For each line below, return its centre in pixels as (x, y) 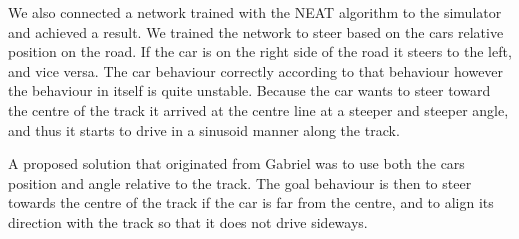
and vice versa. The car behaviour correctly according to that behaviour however (256, 70)
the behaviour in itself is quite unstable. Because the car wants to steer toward (249, 90)
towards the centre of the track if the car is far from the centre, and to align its (251, 202)
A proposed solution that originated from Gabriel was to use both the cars (236, 163)
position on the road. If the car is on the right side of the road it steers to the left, (260, 51)
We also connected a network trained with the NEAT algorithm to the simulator (255, 12)
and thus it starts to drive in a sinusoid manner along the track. (204, 129)
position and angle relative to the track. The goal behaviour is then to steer (240, 182)
